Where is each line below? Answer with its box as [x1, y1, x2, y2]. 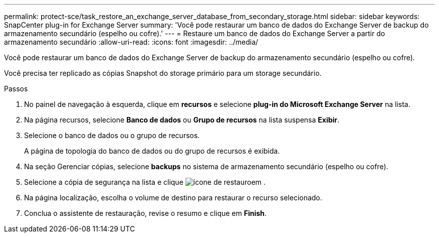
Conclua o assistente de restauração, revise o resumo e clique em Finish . [24, 209, 267, 217]
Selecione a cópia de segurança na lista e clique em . [24, 178, 266, 186]
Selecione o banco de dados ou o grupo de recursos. [24, 131, 200, 140]
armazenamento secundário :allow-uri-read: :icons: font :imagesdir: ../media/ [4, 38, 259, 46]
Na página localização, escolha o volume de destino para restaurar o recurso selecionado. [24, 193, 322, 202]
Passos [4, 84, 28, 93]
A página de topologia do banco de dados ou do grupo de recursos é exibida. [24, 147, 280, 155]
